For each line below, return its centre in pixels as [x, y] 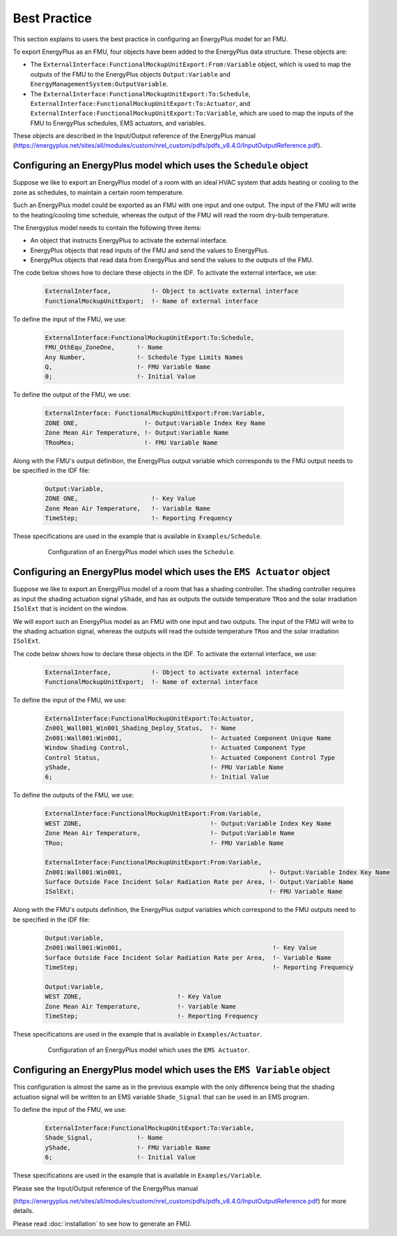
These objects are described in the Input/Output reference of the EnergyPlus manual [134, 136]
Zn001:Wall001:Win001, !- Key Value [181, 948]
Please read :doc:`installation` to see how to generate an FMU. [102, 1223]
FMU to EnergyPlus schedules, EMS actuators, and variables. [118, 123]
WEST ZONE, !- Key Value [133, 997]
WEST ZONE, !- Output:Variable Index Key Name [188, 823]
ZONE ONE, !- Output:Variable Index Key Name [155, 423]
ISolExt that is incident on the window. [70, 609]
